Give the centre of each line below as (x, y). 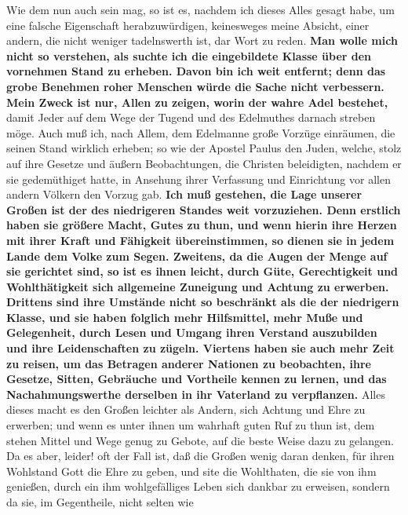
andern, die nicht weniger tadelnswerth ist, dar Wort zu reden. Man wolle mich (202, 40)
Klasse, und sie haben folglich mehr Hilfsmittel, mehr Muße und (185, 317)
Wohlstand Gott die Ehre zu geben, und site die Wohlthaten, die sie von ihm (191, 471)
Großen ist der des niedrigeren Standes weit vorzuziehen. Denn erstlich (204, 209)
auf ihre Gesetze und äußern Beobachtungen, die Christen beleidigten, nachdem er (204, 163)
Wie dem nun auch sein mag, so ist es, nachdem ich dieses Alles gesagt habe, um (200, 9)
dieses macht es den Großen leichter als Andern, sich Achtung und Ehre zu (186, 409)
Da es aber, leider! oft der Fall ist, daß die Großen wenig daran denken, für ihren (200, 456)
